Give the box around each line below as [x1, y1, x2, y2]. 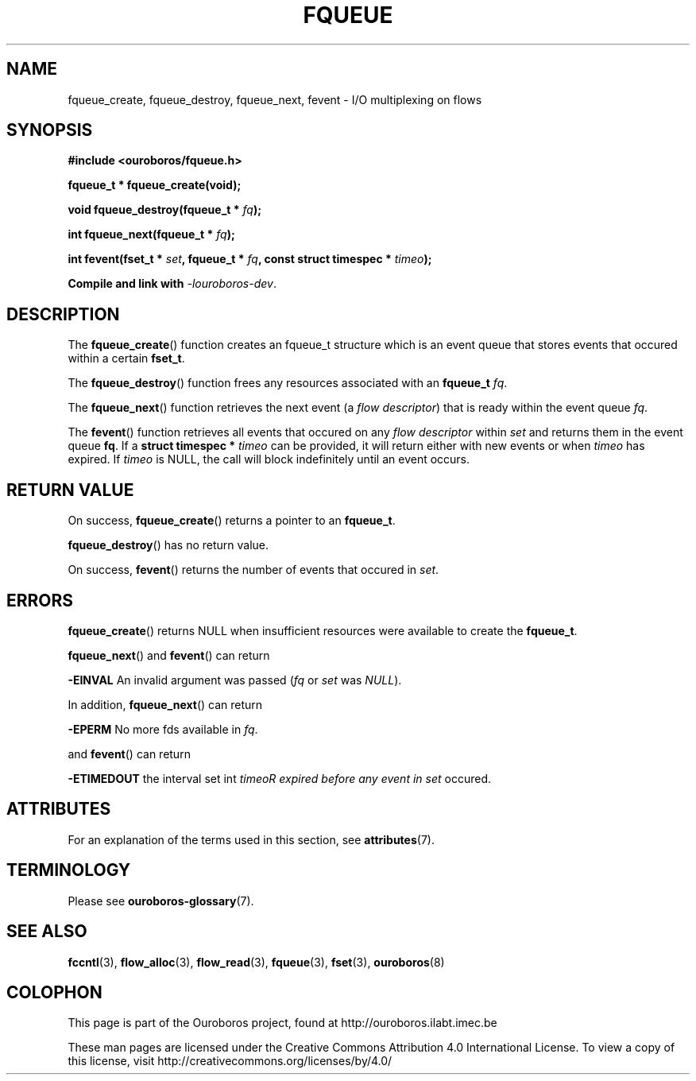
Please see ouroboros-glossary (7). [68, 893, 254, 908]
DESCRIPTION [6, 304, 120, 324]
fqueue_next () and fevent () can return [68, 648, 270, 662]
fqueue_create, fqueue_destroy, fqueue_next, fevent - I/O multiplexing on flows [68, 92, 482, 107]
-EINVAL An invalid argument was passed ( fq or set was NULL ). [68, 672, 402, 687]
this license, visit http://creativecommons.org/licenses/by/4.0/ [68, 1054, 392, 1068]
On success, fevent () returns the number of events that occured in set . [68, 563, 439, 577]
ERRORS [6, 590, 74, 610]
